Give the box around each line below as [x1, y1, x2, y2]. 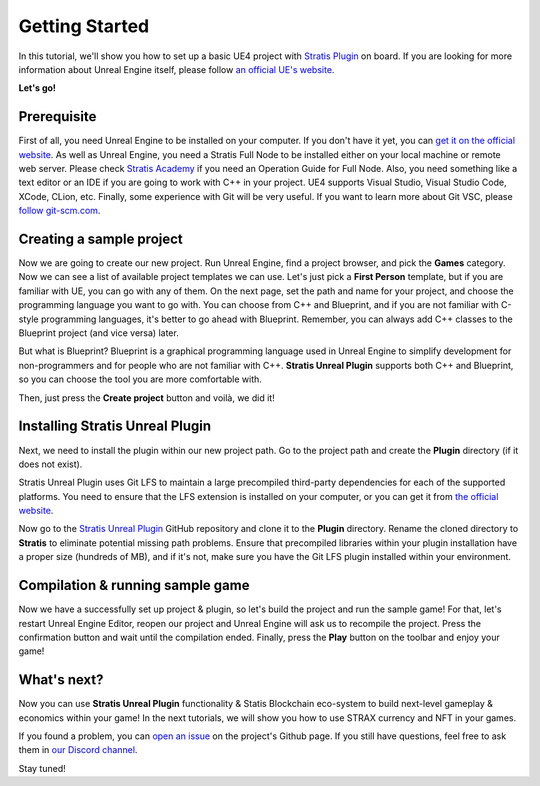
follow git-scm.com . [18, 205, 101, 217]
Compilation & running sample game [18, 577, 250, 594]
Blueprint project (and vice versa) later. [18, 327, 179, 339]
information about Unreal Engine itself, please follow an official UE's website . [18, 63, 335, 75]
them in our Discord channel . [18, 744, 138, 756]
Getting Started [18, 15, 150, 37]
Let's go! [18, 82, 57, 94]
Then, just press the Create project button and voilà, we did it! [18, 391, 275, 404]
